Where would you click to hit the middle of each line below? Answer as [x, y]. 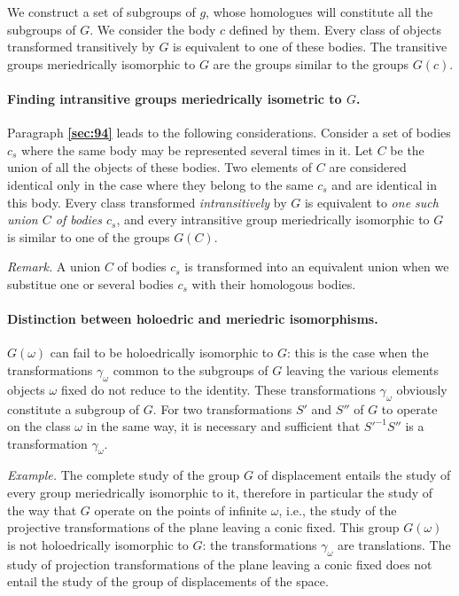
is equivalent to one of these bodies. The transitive [310, 47]
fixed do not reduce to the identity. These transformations [218, 389]
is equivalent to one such [371, 202]
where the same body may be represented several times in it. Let [197, 149]
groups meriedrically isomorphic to [101, 63]
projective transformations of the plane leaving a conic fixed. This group [203, 527]
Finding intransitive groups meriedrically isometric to [175, 98]
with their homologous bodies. [274, 283]
